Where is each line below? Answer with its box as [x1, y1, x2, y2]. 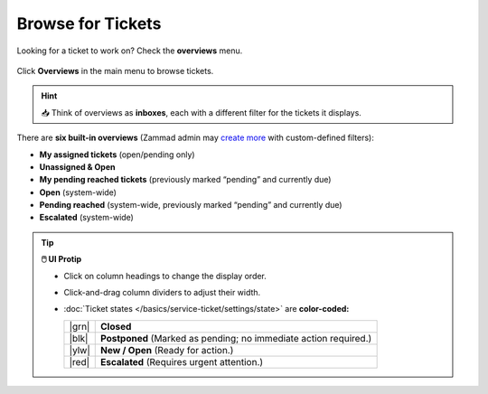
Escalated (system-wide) [39, 212, 135, 223]
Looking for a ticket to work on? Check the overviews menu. [16, 45, 243, 56]
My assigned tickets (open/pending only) [39, 149, 195, 160]
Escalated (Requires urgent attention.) [99, 355, 264, 368]
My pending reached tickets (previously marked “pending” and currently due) [39, 174, 332, 185]
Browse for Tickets [16, 14, 162, 33]
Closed [99, 320, 132, 333]
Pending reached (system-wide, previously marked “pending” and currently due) [39, 200, 343, 211]
